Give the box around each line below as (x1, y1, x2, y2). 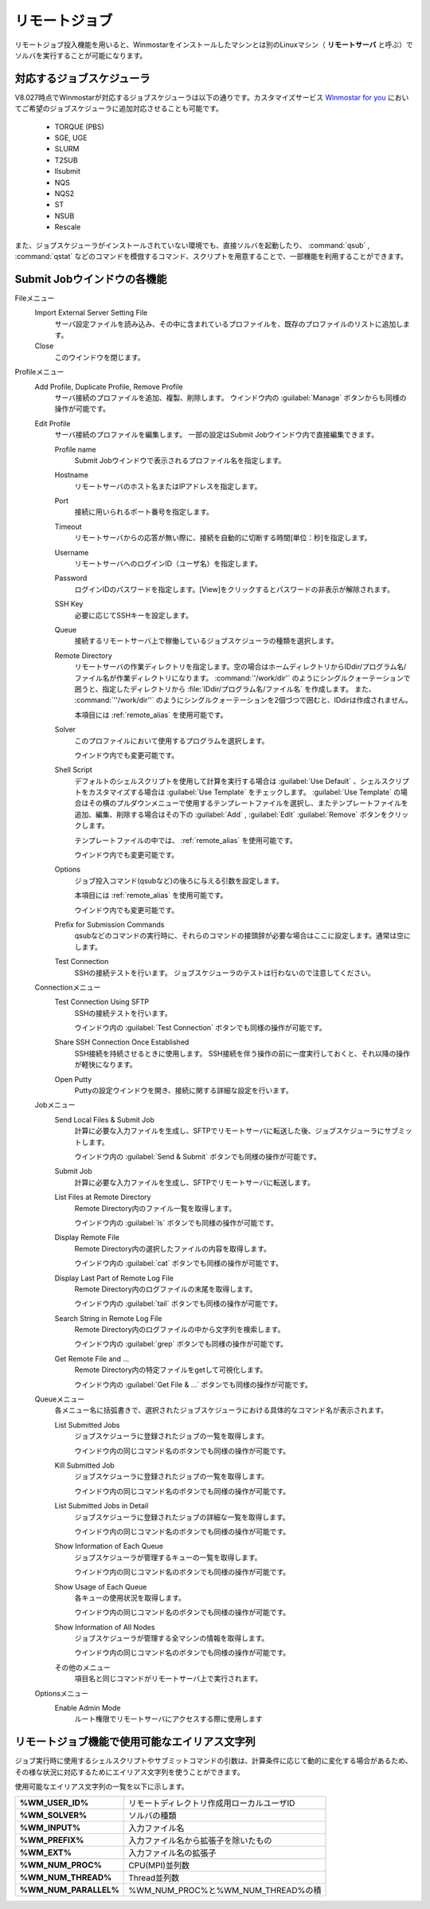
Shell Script (54, 765, 93, 774)
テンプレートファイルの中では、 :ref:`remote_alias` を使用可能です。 (74, 835, 298, 845)
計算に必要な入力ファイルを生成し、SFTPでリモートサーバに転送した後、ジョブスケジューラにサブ (74, 1126, 399, 1135)
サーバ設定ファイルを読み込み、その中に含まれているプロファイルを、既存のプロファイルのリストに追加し (54, 319, 404, 328)
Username (54, 547, 89, 557)
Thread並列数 (128, 1872, 180, 1884)
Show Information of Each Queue (54, 1542, 163, 1551)
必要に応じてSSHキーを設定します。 (74, 610, 193, 620)
